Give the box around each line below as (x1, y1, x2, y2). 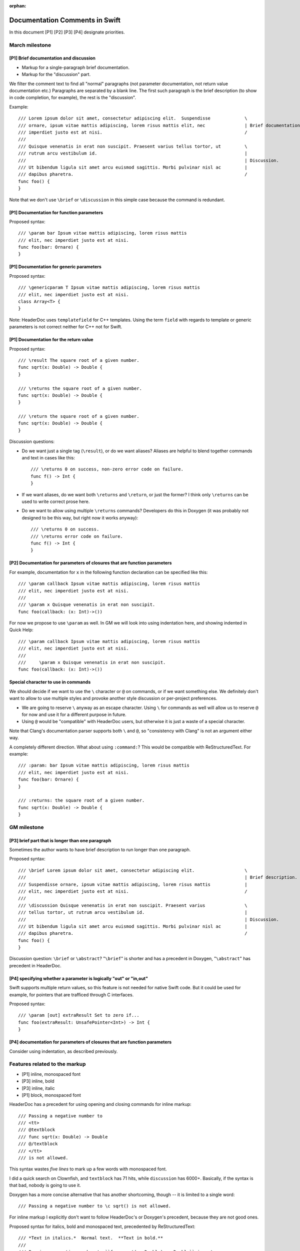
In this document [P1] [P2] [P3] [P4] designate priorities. (9, 29, 125, 35)
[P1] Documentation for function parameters (9, 209, 103, 215)
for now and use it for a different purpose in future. (21, 711, 127, 718)
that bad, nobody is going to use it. (9, 1182, 81, 1188)
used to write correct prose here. (21, 498, 90, 504)
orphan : (9, 3, 26, 9)
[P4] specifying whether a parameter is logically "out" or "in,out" (9, 975, 148, 981)
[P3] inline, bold (21, 1078, 54, 1084)
